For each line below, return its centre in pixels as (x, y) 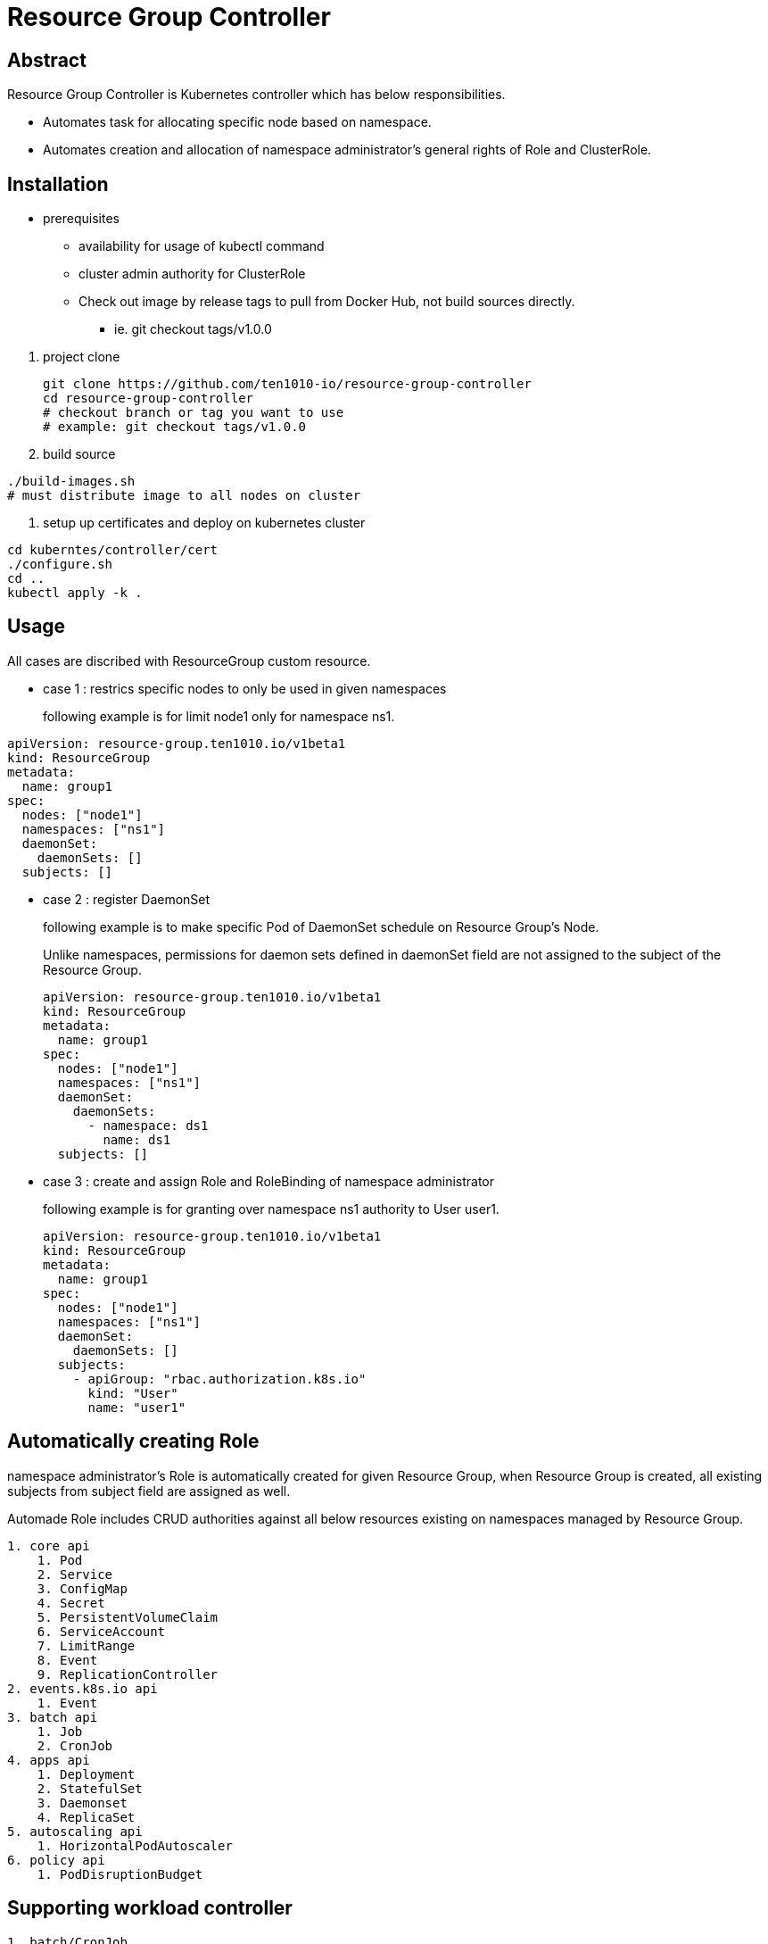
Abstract (47, 60)
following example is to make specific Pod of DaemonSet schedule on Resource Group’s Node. (321, 926)
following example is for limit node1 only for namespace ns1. (219, 716)
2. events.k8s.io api (83, 1688)
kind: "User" (133, 1393)
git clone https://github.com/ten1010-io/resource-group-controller (287, 384)
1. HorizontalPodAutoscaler (135, 1845)
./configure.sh (60, 565)
